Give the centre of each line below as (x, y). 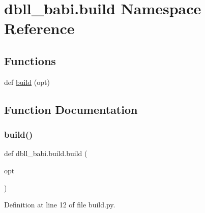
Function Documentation (71, 109)
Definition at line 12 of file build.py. (60, 205)
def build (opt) (27, 82)
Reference (39, 28)
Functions (30, 60)
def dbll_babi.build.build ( (46, 153)
